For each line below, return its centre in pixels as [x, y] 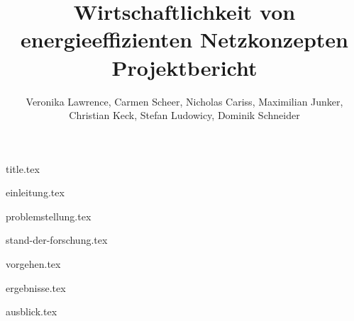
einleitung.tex [35, 192]
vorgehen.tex [33, 264]
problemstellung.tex [49, 216]
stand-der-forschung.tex [57, 240]
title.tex [23, 168]
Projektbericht [184, 67]
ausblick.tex [32, 311]
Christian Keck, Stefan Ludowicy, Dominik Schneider [184, 115]
